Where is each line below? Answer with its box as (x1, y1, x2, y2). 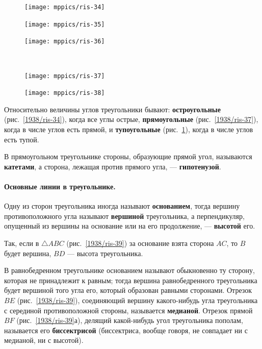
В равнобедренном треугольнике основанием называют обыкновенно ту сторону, (4, 265, 255, 276)
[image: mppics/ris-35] (24, 20, 105, 28)
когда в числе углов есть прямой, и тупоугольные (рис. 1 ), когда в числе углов (4, 124, 253, 135)
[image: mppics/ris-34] (24, 4, 105, 11)
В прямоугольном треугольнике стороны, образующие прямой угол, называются (4, 151, 252, 162)
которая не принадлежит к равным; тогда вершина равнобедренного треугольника (4, 275, 257, 285)
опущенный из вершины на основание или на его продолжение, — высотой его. (4, 220, 255, 231)
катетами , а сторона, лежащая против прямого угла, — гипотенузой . (4, 161, 221, 171)
